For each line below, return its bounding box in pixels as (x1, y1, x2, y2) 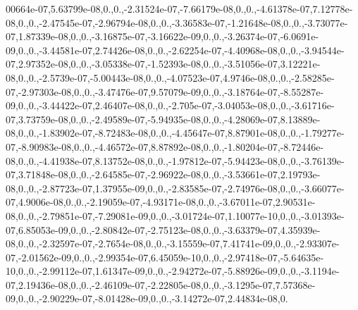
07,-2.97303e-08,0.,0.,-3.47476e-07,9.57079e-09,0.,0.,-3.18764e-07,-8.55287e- (6, 84, 324, 99)
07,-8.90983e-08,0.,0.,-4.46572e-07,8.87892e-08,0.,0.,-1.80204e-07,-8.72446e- (6, 139, 324, 154)
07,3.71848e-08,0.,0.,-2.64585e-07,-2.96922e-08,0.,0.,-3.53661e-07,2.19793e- (6, 167, 321, 182)
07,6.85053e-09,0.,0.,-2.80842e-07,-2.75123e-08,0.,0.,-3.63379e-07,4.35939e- (6, 222, 321, 237)
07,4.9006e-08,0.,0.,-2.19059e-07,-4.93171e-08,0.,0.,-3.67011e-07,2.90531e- (6, 194, 316, 209)
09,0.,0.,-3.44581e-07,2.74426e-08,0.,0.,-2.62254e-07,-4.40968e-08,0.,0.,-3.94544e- (6, 42, 345, 57)
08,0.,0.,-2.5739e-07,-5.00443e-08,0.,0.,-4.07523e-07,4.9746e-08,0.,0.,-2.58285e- (6, 70, 335, 85)
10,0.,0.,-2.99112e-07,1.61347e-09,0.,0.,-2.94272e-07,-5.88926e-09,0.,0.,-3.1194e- (6, 263, 340, 278)
